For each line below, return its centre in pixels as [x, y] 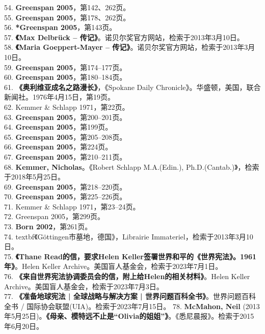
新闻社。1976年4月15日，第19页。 [59, 97]
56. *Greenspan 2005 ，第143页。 [60, 27]
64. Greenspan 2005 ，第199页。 [58, 127]
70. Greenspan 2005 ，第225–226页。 [65, 196]
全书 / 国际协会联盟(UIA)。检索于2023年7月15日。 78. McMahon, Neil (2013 [132, 306]
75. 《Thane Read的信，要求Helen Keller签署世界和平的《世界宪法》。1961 [130, 256]
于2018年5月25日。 [34, 177]
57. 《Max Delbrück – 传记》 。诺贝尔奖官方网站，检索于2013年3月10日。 [124, 37]
